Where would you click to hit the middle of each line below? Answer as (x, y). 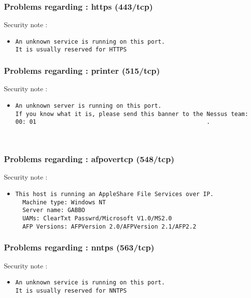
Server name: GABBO (54, 210)
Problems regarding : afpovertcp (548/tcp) (89, 159)
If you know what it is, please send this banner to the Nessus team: (132, 114)
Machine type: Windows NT (64, 202)
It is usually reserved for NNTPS (71, 290)
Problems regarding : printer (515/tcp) (82, 71)
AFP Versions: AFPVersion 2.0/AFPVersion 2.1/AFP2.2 (109, 226)
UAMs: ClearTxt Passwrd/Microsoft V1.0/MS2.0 (97, 218)
